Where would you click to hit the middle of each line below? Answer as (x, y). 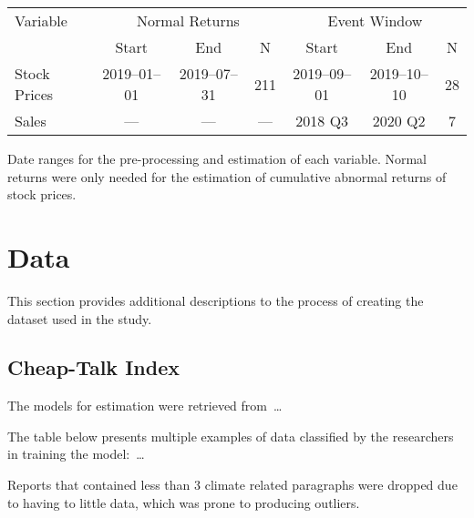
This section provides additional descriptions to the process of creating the (216, 300)
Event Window (375, 20)
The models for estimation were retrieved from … (145, 406)
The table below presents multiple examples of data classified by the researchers (231, 436)
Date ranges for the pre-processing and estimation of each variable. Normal (217, 158)
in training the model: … (76, 454)
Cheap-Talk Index (93, 367)
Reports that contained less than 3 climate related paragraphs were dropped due (232, 485)
